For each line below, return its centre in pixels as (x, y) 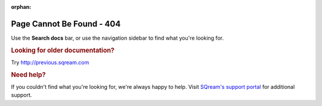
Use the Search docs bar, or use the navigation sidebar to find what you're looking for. (117, 38)
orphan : (21, 7)
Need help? (28, 75)
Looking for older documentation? (63, 50)
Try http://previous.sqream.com (50, 62)
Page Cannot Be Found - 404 (66, 24)
